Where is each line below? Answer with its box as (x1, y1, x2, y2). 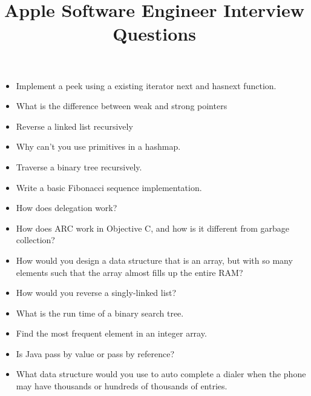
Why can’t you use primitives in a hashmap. (16, 140, 181, 153)
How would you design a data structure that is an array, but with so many (16, 253, 293, 266)
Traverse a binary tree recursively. (16, 160, 142, 173)
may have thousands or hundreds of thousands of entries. (16, 380, 228, 392)
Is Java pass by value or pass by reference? (16, 347, 174, 360)
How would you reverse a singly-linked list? (16, 286, 177, 299)
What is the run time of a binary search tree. (16, 306, 184, 319)
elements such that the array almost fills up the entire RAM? (16, 266, 243, 278)
